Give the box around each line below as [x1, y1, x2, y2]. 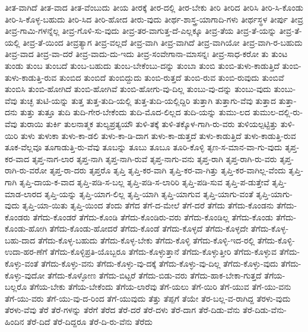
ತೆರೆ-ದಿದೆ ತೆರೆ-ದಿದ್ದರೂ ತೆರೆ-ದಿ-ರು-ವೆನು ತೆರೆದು [27, 315, 153, 328]
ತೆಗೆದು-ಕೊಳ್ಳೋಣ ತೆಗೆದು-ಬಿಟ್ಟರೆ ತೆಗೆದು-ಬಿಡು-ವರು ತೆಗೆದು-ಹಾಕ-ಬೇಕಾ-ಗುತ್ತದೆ [47, 268, 262, 281]
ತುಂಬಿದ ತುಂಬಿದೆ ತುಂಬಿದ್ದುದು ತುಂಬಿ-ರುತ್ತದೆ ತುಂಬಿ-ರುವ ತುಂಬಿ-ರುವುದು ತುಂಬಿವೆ [59, 71, 284, 83]
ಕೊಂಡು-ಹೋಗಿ [5, 222, 47, 235]
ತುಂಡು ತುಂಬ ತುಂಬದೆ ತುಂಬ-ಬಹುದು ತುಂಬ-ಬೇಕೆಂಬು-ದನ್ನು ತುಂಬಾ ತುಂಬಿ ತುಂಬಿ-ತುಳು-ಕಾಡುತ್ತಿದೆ [5, 59, 280, 71]
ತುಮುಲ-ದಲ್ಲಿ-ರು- [252, 106, 303, 118]
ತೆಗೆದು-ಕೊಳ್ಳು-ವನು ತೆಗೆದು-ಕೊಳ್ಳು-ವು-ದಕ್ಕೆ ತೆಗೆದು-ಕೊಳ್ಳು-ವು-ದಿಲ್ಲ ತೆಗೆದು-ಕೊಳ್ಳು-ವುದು [41, 257, 278, 270]
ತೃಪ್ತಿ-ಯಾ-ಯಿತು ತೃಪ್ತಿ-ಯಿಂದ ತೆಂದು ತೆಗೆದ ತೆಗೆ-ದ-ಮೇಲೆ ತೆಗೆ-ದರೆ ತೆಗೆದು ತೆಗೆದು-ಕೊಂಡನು [22, 199, 274, 211]
